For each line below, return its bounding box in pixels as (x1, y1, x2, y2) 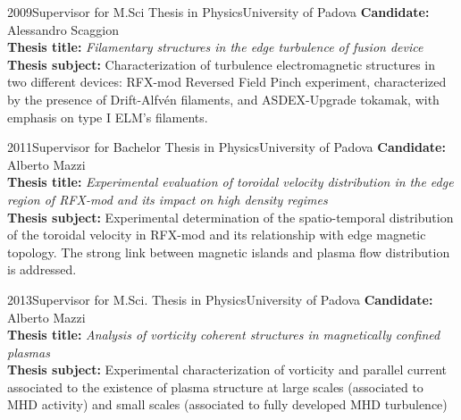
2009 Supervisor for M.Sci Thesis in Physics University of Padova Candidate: (7, 3, 430, 21)
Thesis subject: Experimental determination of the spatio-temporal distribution (7, 207, 454, 226)
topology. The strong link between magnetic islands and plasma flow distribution (7, 242, 450, 261)
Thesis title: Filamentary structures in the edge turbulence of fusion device (7, 38, 423, 56)
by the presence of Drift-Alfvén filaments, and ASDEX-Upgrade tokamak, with (7, 89, 440, 108)
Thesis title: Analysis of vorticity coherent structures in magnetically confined (7, 325, 440, 344)
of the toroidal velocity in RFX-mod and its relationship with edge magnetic (7, 225, 426, 244)
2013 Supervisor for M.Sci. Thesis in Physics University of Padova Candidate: (7, 290, 433, 308)
